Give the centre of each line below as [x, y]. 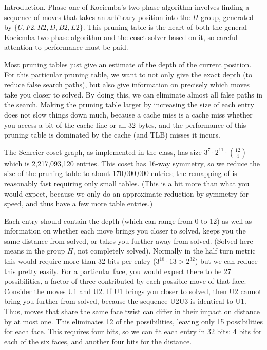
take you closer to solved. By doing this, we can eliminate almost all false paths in [133, 94]
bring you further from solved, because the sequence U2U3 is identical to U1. [125, 301]
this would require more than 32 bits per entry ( [80, 261]
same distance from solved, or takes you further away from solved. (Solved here [129, 240]
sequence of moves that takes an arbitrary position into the [97, 17]
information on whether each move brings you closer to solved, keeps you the [125, 231]
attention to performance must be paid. [66, 47]
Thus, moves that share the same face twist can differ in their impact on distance [132, 311]
